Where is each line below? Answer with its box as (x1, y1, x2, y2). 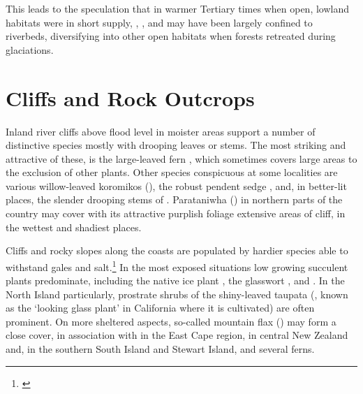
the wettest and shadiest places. (6, 219, 142, 234)
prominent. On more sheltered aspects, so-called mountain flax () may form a (6, 314, 336, 328)
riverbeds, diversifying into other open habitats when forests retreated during (6, 29, 336, 43)
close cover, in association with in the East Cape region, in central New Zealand (6, 328, 348, 342)
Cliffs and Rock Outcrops (6, 83, 255, 112)
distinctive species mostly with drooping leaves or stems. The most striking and (6, 138, 346, 152)
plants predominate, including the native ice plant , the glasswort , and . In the (6, 273, 345, 288)
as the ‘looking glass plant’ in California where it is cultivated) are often (6, 300, 315, 315)
